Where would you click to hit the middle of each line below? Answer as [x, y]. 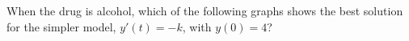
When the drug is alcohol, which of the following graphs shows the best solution [205, 10]
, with [197, 26]
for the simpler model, [61, 26]
